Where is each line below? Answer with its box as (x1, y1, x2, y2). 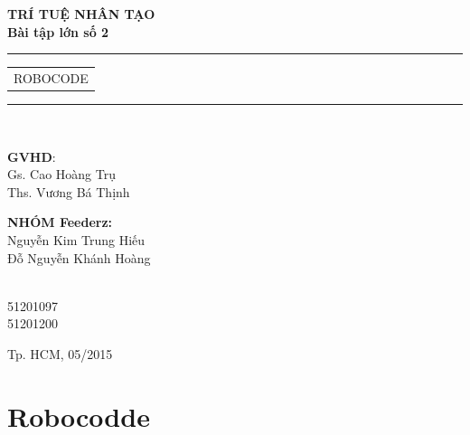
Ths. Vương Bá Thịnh (7, 182, 130, 201)
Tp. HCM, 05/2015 (7, 344, 113, 363)
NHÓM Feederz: (7, 213, 113, 232)
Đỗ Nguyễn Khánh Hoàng (7, 248, 151, 267)
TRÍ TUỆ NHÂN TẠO (7, 5, 155, 23)
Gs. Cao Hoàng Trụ (7, 165, 116, 184)
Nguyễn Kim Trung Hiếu (7, 231, 146, 249)
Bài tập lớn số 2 (7, 22, 109, 41)
